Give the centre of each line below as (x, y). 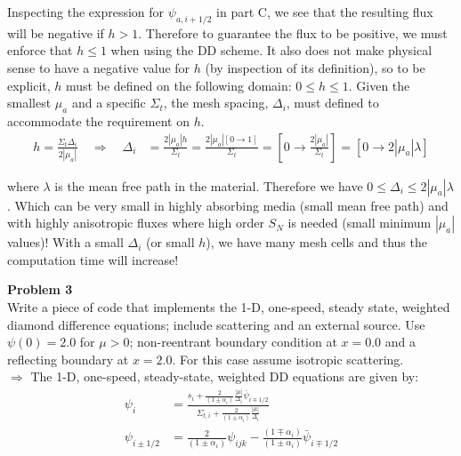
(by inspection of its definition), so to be (315, 67)
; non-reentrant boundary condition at (233, 342)
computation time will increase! (93, 259)
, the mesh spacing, (216, 103)
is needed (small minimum (360, 223)
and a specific (109, 103)
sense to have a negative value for (99, 67)
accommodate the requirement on (99, 120)
